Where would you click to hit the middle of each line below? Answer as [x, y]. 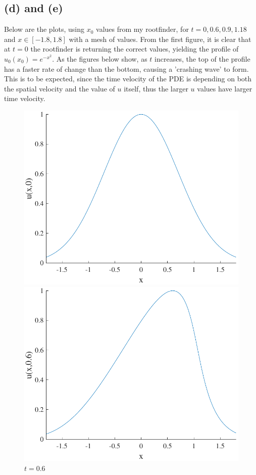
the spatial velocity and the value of [60, 88]
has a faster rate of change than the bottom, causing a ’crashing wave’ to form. [126, 68]
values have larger [225, 88]
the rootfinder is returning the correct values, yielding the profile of [135, 49]
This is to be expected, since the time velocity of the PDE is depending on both [128, 79]
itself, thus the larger [156, 88]
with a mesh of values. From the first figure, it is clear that [160, 39]
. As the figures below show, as [100, 58]
